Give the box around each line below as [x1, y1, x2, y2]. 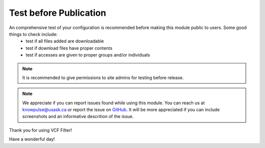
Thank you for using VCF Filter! [9, 127, 72, 133]
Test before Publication [9, 7, 106, 18]
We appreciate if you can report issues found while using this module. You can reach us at [22, 100, 205, 106]
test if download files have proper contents [26, 45, 113, 51]
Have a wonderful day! [9, 136, 55, 142]
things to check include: [9, 31, 58, 37]
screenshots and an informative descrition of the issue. [22, 114, 134, 119]
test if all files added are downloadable [26, 38, 104, 44]
